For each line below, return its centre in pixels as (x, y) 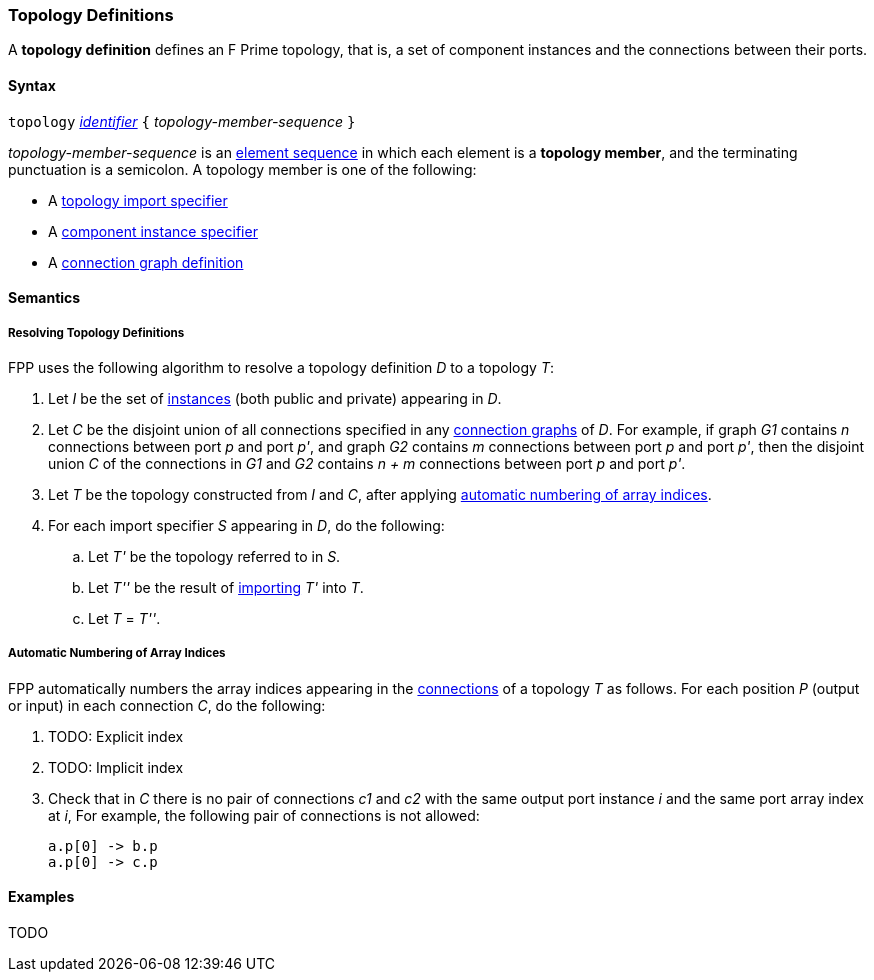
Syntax (32, 85)
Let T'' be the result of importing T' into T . (226, 587)
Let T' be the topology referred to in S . (214, 556)
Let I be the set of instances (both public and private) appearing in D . (275, 398)
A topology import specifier (138, 200)
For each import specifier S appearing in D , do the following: (246, 525)
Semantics (44, 298)
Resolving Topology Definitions (96, 332)
